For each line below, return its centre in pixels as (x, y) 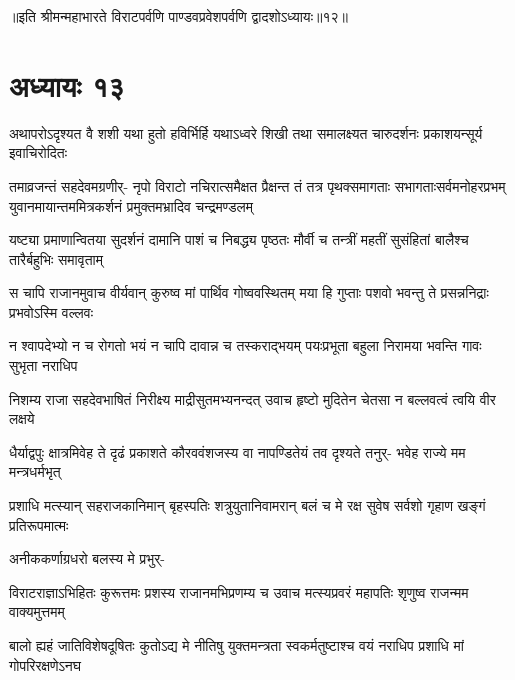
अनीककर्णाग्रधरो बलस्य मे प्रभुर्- (87, 558)
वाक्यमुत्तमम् (37, 611)
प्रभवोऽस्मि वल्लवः (51, 311)
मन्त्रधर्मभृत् (35, 471)
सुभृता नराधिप (43, 365)
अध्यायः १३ (67, 84)
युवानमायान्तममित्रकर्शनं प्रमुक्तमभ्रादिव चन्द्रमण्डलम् (131, 205)
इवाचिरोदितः (38, 152)
